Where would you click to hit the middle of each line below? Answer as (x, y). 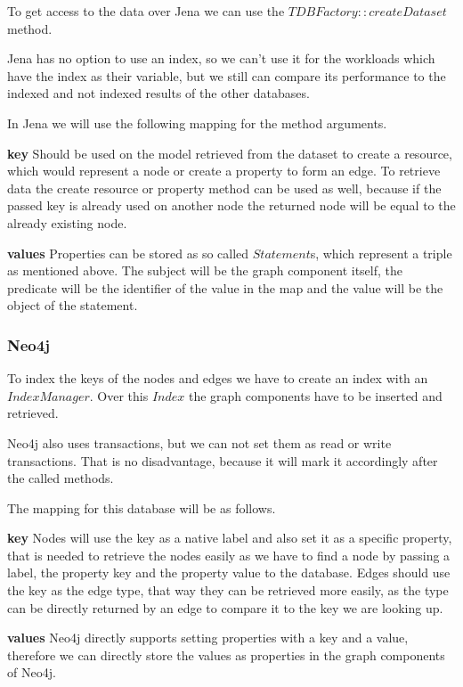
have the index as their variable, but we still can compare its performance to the (227, 75)
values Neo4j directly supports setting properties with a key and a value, (208, 638)
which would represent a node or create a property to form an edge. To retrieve (224, 171)
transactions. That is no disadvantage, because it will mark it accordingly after (223, 460)
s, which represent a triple (381, 253)
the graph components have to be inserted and (315, 395)
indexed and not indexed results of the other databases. (158, 93)
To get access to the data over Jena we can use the (146, 11)
